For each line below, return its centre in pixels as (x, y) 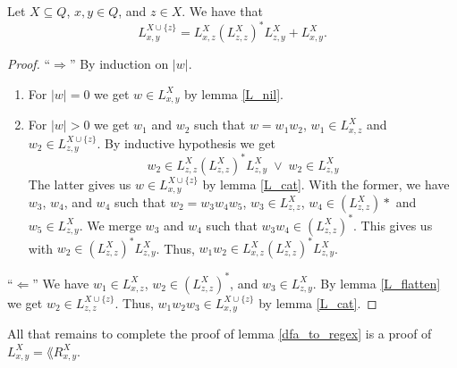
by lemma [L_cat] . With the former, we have (326, 184)
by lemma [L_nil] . (233, 93)
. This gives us (393, 225)
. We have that (222, 11)
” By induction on (119, 64)
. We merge (110, 225)
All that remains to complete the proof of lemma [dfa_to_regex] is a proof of (220, 333)
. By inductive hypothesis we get (186, 142)
